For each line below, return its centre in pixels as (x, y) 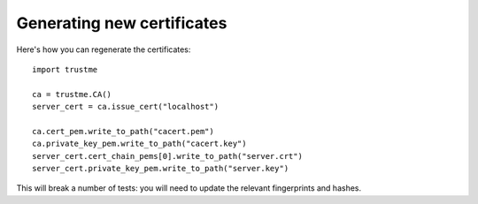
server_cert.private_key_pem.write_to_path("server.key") (161, 169)
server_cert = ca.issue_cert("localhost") (126, 107)
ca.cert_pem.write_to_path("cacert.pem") (123, 131)
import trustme (65, 69)
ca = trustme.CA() (72, 94)
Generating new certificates (122, 23)
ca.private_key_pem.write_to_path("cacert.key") (139, 144)
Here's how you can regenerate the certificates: (104, 49)
